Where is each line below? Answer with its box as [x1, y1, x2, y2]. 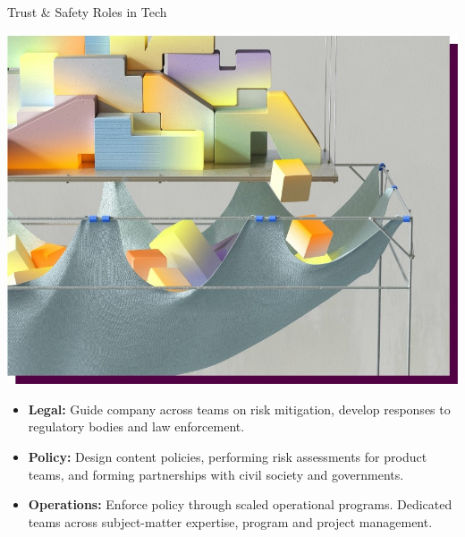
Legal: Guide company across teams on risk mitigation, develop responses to [28, 399, 451, 418]
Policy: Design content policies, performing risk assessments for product [28, 447, 427, 465]
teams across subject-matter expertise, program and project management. [28, 512, 433, 531]
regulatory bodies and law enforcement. [28, 417, 245, 436]
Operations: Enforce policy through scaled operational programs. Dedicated [28, 495, 452, 514]
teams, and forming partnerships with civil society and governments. [28, 465, 404, 483]
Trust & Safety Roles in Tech [7, 3, 167, 21]
